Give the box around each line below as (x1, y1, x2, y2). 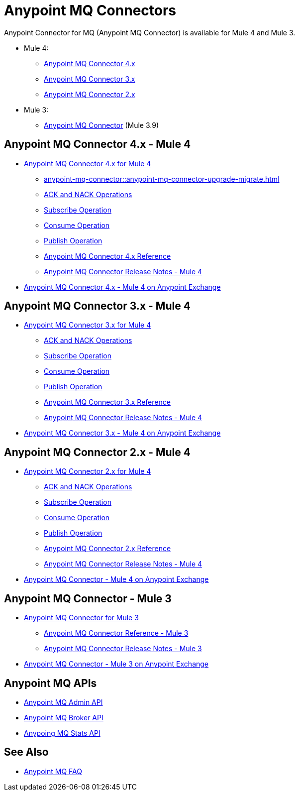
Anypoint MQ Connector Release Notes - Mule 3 (44, 644, 202, 653)
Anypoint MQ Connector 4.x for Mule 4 (24, 159, 151, 168)
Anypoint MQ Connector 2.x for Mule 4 (24, 467, 151, 476)
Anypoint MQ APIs (4, 677, 97, 689)
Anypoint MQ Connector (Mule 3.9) (44, 120, 159, 129)
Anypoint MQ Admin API (24, 697, 103, 706)
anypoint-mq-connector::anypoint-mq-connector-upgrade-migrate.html (44, 174, 280, 183)
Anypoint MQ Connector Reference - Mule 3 (44, 629, 189, 638)
